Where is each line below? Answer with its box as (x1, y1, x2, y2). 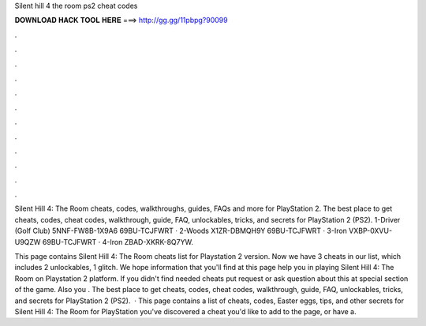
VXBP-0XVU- (348, 226, 393, 236)
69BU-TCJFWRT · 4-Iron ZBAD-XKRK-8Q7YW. (42, 237, 193, 246)
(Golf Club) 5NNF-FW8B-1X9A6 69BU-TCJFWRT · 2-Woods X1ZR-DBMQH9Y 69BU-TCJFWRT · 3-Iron (14, 226, 347, 236)
